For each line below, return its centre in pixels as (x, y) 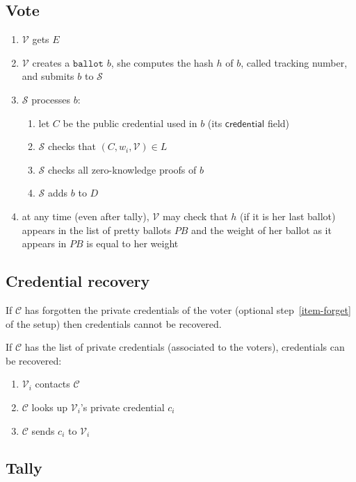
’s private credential (122, 407)
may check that (195, 216)
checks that (72, 146)
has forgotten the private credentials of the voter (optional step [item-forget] (188, 309)
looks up (50, 407)
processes (51, 99)
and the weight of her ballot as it (261, 230)
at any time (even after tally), (86, 216)
